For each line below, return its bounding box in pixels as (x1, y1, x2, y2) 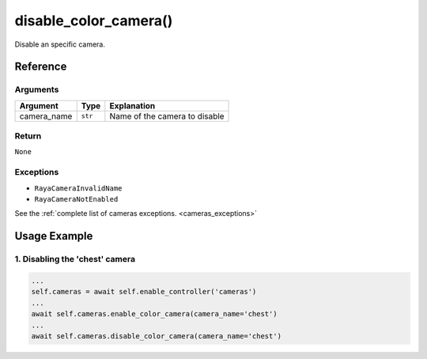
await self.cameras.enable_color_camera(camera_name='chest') (31, 309, 278, 319)
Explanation (109, 100, 156, 111)
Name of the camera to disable (109, 111, 225, 122)
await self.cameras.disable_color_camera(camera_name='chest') (31, 331, 282, 340)
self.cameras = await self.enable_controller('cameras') (31, 287, 257, 297)
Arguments (14, 84, 59, 95)
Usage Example (14, 229, 93, 243)
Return (14, 130, 42, 142)
